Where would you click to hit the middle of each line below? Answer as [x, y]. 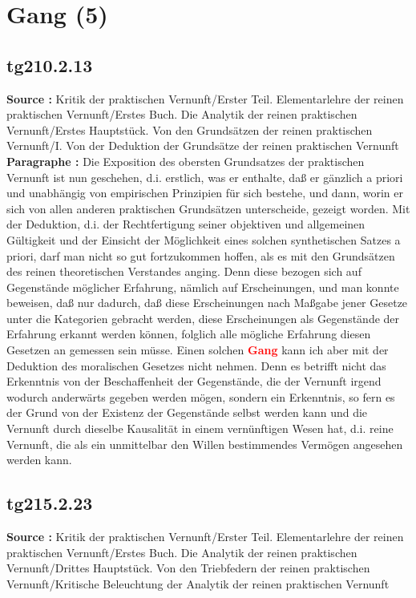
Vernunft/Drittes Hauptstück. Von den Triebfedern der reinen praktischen [188, 568]
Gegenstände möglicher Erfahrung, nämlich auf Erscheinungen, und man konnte [203, 287]
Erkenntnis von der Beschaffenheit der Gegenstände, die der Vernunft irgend [194, 381]
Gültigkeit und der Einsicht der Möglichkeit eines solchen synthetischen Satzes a [204, 239]
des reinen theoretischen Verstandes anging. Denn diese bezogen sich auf [184, 271]
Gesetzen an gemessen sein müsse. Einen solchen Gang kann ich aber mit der [198, 350]
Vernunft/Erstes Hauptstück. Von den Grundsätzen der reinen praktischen [190, 129]
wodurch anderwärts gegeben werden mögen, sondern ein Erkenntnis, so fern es [201, 396]
